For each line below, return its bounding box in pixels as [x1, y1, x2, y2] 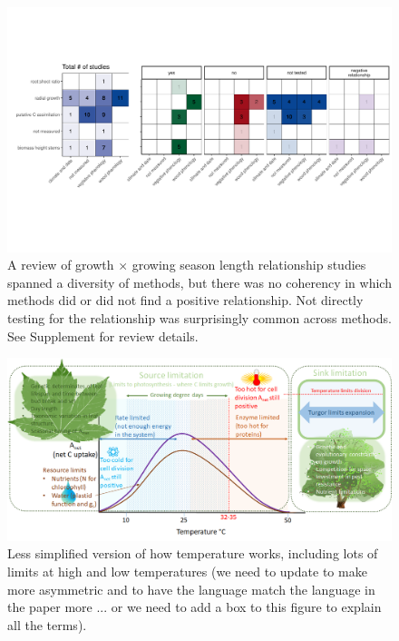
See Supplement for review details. [7, 326, 199, 345]
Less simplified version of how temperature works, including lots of [7, 544, 378, 563]
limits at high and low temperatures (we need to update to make [7, 561, 367, 580]
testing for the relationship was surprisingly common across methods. [7, 308, 392, 327]
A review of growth [7, 255, 114, 274]
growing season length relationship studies [131, 255, 366, 274]
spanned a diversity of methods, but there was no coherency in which [7, 272, 392, 291]
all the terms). [7, 615, 87, 634]
